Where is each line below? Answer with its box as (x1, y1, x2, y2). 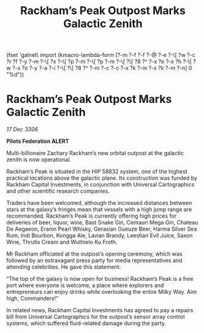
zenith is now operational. (6, 156, 72, 163)
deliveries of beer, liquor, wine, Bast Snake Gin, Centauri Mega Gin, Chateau (6, 219, 198, 226)
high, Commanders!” (6, 295, 59, 302)
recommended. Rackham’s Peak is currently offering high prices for (6, 212, 177, 220)
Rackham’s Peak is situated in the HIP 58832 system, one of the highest (6, 168, 188, 175)
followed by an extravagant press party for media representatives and (6, 257, 183, 264)
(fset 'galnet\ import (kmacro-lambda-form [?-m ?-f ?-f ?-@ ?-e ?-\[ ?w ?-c (6, 52, 196, 59)
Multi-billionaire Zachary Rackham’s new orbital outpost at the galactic (6, 150, 184, 157)
